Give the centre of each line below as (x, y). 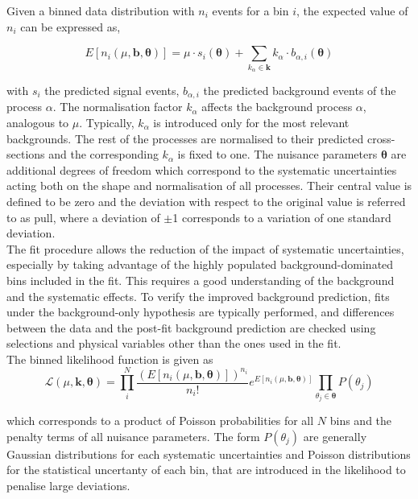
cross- (381, 138)
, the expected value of (352, 10)
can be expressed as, (70, 26)
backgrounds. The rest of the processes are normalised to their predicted (185, 138)
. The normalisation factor (118, 107)
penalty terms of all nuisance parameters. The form (133, 436)
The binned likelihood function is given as (110, 359)
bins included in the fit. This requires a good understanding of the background (201, 280)
